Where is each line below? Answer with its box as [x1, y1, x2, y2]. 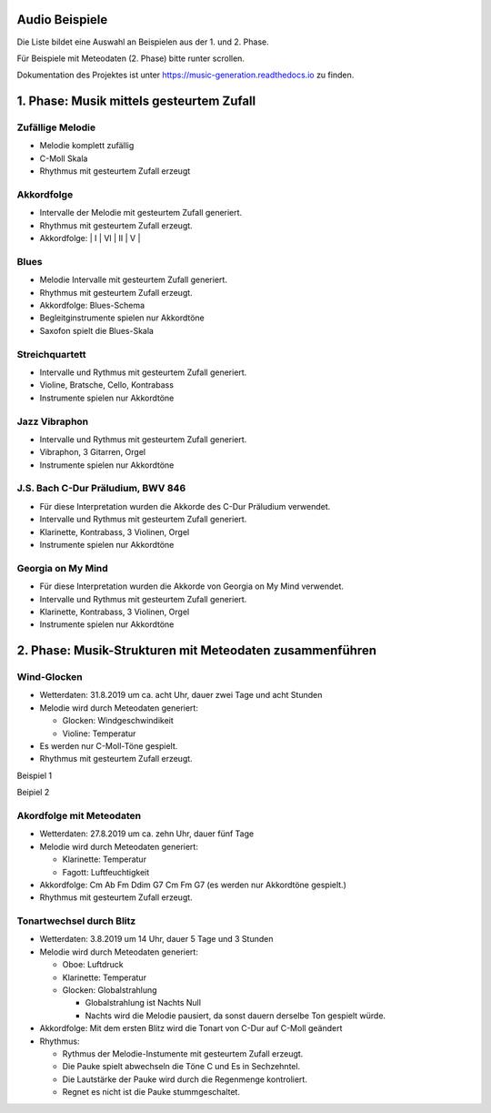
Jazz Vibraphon [16, 415, 89, 428]
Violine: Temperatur [62, 728, 136, 739]
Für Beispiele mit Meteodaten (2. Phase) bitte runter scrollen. [16, 53, 245, 64]
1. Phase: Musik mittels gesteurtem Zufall [16, 94, 256, 109]
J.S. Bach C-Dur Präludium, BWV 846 [16, 482, 186, 495]
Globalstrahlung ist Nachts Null [85, 997, 202, 1008]
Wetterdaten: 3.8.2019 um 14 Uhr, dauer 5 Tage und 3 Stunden [39, 934, 274, 945]
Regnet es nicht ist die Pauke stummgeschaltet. [62, 1087, 241, 1098]
